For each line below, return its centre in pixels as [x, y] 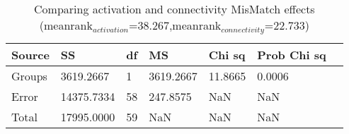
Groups [29, 75]
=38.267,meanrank [175, 25]
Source [30, 54]
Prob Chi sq [292, 54]
